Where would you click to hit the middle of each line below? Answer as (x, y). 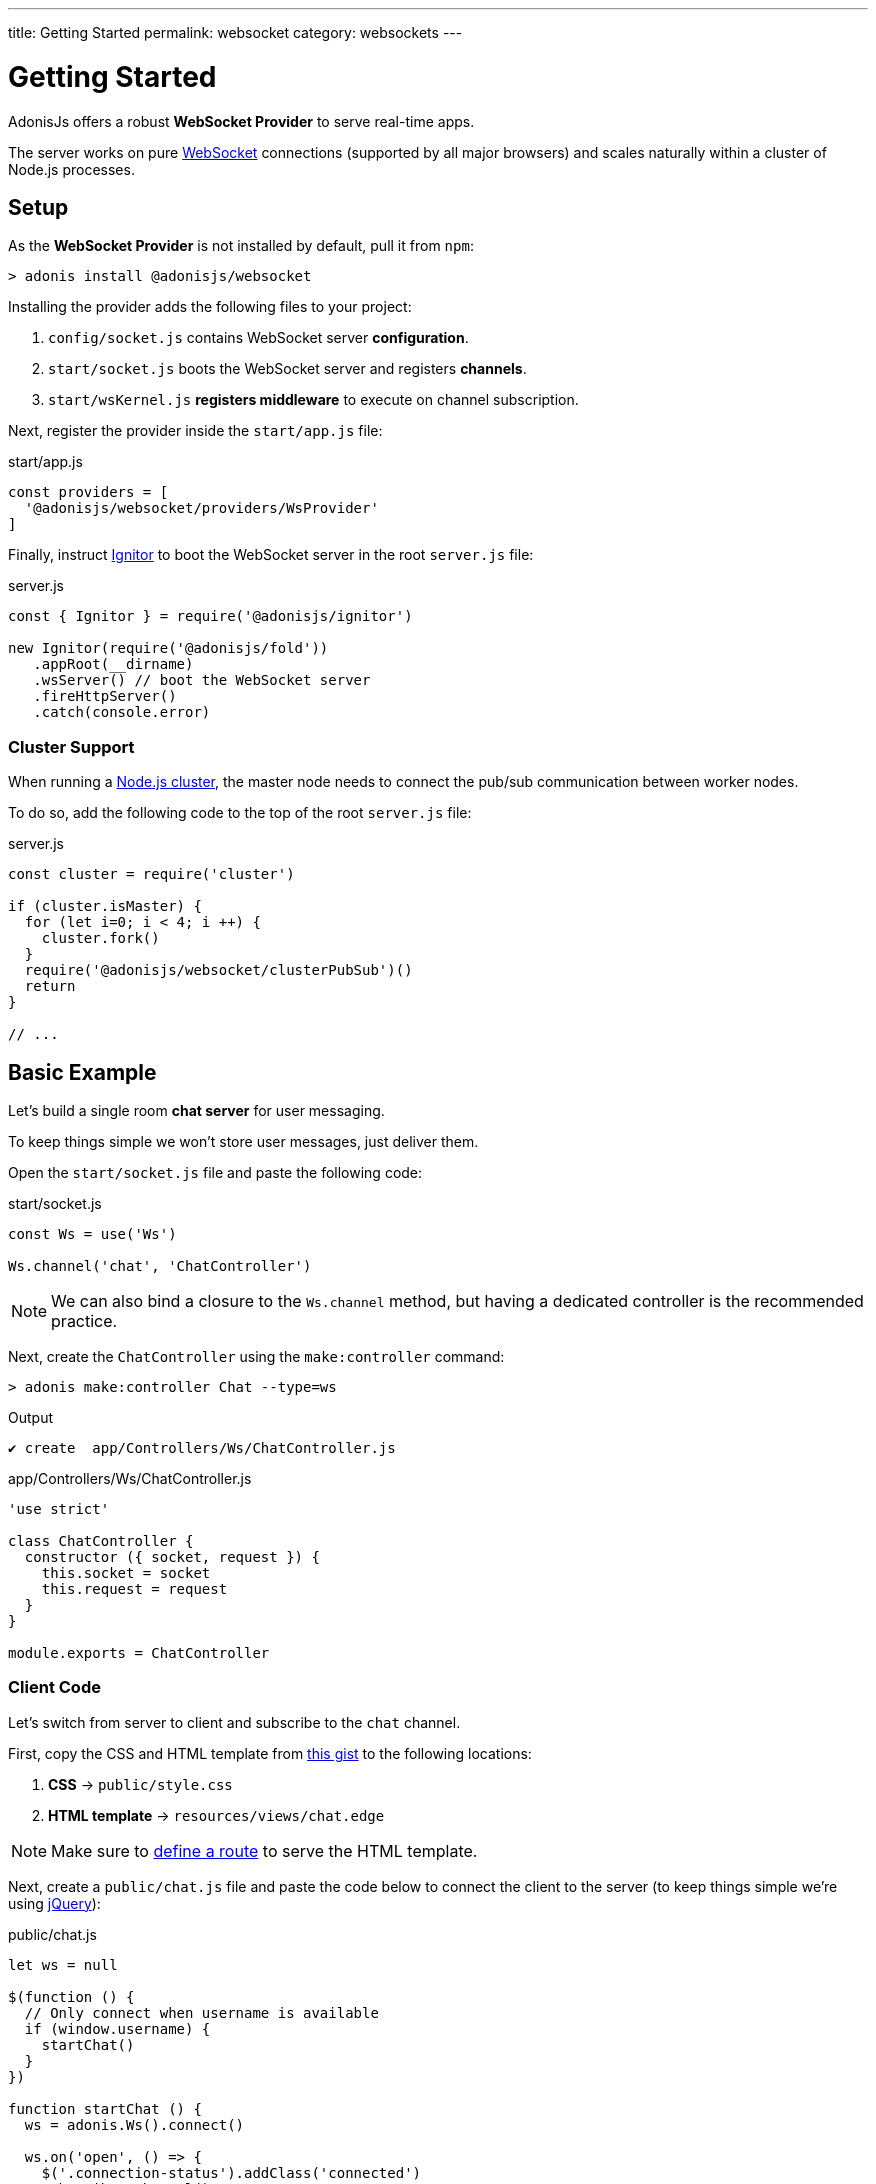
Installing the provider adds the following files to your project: (210, 307)
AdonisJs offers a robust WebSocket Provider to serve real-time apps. (241, 121)
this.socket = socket (126, 1572)
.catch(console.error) (122, 712)
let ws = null (63, 1964)
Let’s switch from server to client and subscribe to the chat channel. (234, 1722)
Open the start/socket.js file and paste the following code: (215, 1172)
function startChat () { (105, 2108)
